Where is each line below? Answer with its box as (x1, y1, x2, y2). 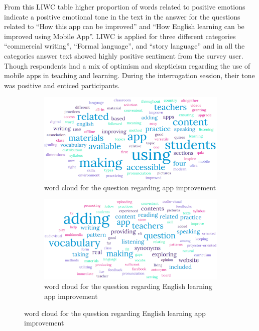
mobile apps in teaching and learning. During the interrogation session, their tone (4, 70, 255, 81)
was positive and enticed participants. (4, 80, 120, 90)
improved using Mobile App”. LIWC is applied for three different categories (4, 31, 236, 41)
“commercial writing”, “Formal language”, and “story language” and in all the (4, 41, 245, 51)
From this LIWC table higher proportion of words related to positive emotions (4, 2, 245, 12)
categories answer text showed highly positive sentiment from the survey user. (4, 50, 243, 61)
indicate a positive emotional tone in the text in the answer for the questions (4, 11, 240, 22)
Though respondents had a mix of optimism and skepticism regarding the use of (4, 60, 250, 71)
